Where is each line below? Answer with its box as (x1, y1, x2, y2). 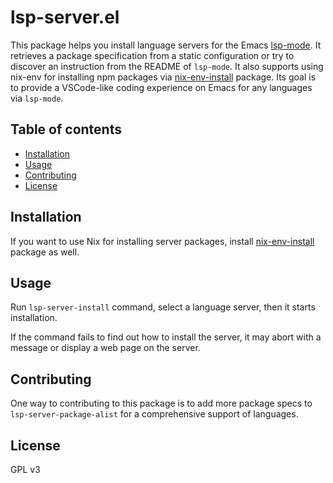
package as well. (10, 246, 80, 258)
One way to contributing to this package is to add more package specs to (10, 397, 313, 410)
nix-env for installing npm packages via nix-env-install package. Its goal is (10, 71, 317, 83)
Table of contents (10, 121, 122, 138)
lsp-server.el (10, 6, 120, 29)
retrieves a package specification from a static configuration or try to (10, 49, 295, 61)
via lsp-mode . (10, 92, 64, 104)
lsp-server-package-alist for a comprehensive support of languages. (10, 408, 299, 420)
